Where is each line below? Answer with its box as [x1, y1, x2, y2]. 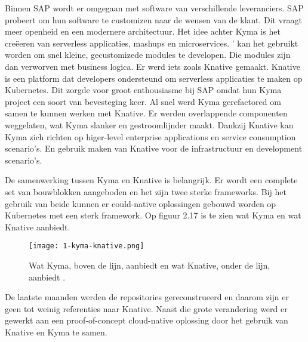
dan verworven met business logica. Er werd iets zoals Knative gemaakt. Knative [5, 60, 300, 72]
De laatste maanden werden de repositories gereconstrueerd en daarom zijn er [5, 291, 289, 303]
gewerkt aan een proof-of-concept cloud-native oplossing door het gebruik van [5, 314, 288, 326]
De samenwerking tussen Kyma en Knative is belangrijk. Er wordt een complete [5, 174, 298, 186]
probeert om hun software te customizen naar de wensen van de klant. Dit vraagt [5, 13, 302, 26]
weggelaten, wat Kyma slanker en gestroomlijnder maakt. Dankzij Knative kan [5, 118, 294, 131]
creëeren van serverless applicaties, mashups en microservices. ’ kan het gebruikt [5, 36, 298, 49]
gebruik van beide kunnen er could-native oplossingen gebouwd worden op [5, 197, 276, 209]
